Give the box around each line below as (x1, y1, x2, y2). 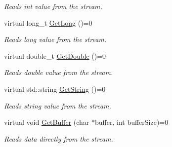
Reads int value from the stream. (4, 1, 102, 11)
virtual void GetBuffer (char (4, 117, 89, 127)
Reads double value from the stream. (4, 67, 113, 77)
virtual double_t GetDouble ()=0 (4, 50, 106, 61)
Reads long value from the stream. (4, 34, 107, 44)
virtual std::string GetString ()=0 (4, 83, 106, 94)
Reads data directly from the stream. (4, 133, 113, 144)
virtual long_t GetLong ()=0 (4, 17, 92, 28)
